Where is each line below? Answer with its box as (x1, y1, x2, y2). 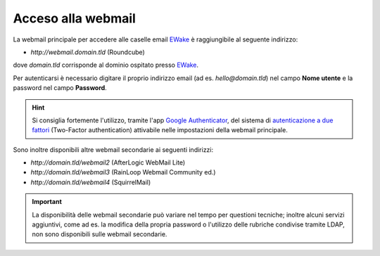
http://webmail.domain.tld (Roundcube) (30, 48, 146, 56)
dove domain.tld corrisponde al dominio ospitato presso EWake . (13, 60, 199, 70)
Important (32, 198, 63, 206)
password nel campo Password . (13, 84, 107, 92)
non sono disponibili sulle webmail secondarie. (32, 230, 167, 238)
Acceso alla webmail (13, 11, 137, 26)
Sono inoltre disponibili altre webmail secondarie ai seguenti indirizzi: (13, 145, 214, 154)
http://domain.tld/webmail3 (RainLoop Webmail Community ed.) (30, 168, 216, 177)
